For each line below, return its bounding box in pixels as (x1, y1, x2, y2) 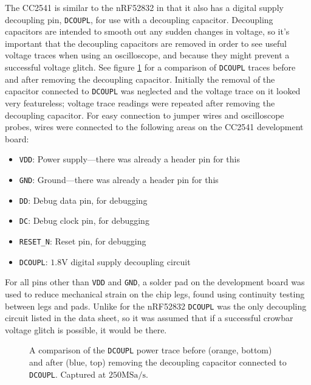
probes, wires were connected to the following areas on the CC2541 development (5, 120, 304, 133)
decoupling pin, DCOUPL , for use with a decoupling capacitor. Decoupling (5, 13, 273, 26)
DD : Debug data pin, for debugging (19, 193, 148, 206)
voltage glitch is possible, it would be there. (5, 323, 167, 336)
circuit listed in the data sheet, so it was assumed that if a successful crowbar (5, 311, 293, 324)
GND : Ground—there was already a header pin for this (19, 173, 219, 186)
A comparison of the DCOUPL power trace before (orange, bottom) (29, 344, 272, 356)
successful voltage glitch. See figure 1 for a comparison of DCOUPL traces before (5, 61, 296, 74)
